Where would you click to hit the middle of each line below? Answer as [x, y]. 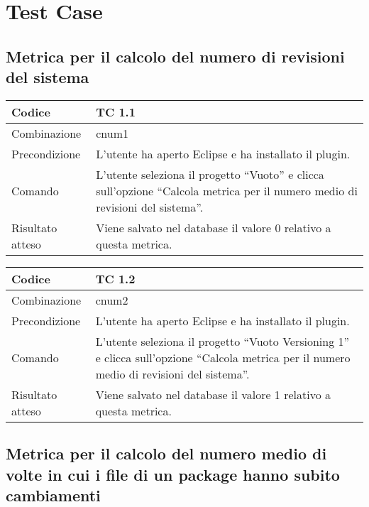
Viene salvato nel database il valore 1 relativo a [213, 394]
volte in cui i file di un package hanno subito [173, 474]
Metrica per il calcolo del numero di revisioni [175, 56]
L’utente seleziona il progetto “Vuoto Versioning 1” [222, 341]
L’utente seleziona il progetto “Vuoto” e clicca [210, 174]
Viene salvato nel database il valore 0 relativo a [214, 227]
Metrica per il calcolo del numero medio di [166, 453]
